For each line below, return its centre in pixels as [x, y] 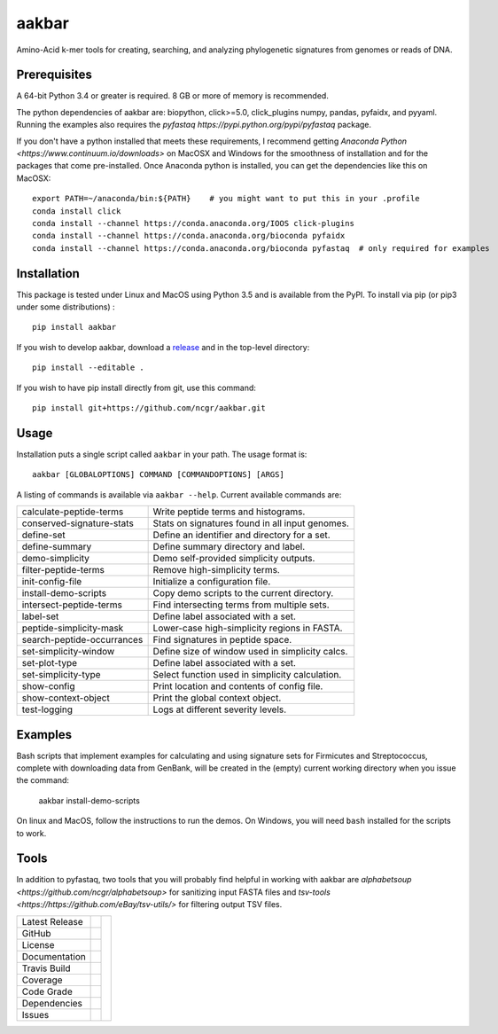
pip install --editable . [89, 368]
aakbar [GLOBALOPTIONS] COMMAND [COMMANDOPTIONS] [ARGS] [159, 475]
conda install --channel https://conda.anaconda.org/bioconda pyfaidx [189, 236]
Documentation [54, 956]
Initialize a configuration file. [212, 582]
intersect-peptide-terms [72, 605]
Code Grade [47, 991]
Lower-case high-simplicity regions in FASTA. [248, 628]
